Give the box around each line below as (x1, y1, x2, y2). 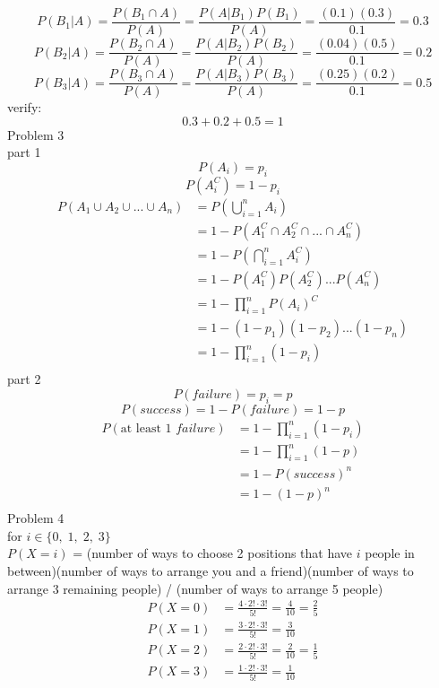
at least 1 (120, 422, 172, 435)
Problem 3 (7, 125, 65, 144)
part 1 (7, 143, 41, 161)
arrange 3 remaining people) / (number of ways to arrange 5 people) (7, 579, 383, 597)
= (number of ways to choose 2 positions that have (73, 544, 353, 562)
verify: (7, 98, 42, 117)
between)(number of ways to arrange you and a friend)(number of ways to (7, 561, 414, 579)
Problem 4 (7, 509, 65, 527)
